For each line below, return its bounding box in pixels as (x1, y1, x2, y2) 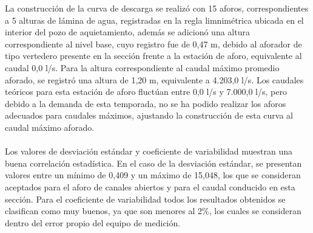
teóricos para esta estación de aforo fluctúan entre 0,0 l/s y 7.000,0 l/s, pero (5, 85, 287, 98)
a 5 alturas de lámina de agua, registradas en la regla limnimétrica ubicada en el (5, 13, 304, 26)
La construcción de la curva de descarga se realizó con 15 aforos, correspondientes (5, 2, 309, 14)
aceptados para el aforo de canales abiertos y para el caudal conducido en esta (5, 180, 295, 193)
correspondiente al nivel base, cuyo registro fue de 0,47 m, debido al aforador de (5, 37, 302, 50)
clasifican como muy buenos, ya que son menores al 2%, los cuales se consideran (5, 204, 301, 217)
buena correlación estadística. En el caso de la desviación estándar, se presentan (5, 156, 302, 169)
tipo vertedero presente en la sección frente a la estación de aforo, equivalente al (5, 49, 302, 62)
